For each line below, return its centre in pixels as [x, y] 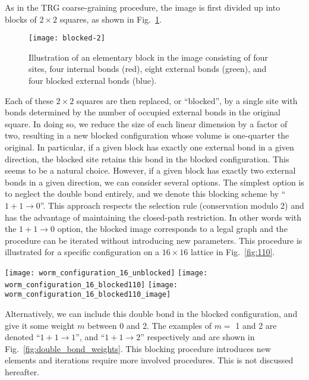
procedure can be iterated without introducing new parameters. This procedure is [154, 240]
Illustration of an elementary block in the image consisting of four [148, 57]
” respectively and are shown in [198, 337]
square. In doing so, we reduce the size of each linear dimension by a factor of [146, 123]
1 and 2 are [256, 325]
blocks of [21, 19]
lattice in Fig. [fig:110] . [233, 252]
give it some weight [40, 325]
